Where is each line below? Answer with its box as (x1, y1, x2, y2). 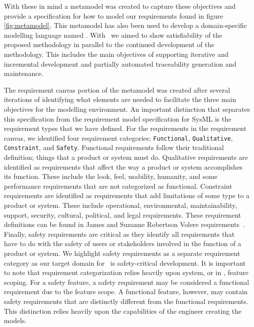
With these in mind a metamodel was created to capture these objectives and (4, 1, 236, 11)
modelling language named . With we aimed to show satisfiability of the (4, 29, 223, 40)
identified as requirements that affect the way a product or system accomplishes (4, 161, 243, 172)
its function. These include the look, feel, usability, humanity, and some (4, 171, 218, 181)
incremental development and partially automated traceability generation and (4, 58, 236, 69)
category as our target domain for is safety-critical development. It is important (4, 257, 246, 268)
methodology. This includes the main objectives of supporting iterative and (4, 49, 229, 59)
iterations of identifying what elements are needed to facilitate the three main (4, 94, 236, 104)
